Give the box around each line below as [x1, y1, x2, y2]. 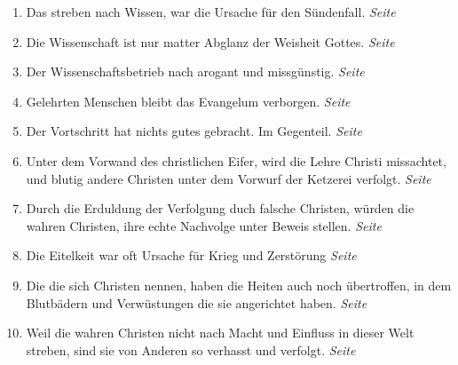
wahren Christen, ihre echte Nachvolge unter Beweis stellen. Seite [26, 216, 382, 234]
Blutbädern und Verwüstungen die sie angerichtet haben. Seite [26, 293, 367, 312]
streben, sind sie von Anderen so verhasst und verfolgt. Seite [26, 340, 356, 359]
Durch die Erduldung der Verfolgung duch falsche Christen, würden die [26, 199, 415, 218]
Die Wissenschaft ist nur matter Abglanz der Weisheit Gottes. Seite [26, 32, 395, 51]
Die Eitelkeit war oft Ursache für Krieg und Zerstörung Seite [26, 246, 357, 265]
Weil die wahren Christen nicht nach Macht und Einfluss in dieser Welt [26, 323, 415, 342]
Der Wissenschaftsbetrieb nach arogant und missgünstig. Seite [26, 62, 365, 81]
